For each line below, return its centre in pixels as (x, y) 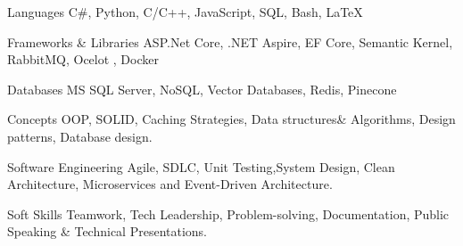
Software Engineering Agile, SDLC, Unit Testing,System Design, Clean (201, 166)
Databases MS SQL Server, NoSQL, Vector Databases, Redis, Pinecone (202, 89)
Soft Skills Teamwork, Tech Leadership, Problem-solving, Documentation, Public (228, 213)
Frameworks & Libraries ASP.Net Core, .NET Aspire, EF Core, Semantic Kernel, (230, 41)
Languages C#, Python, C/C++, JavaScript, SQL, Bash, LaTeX (185, 12)
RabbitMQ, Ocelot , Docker (83, 59)
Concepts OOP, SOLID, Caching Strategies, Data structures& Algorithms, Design (231, 119)
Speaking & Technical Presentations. (107, 231)
